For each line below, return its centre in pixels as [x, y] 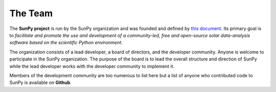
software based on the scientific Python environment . [66, 43]
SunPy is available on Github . [40, 83]
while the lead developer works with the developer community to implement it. [92, 66]
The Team [31, 13]
